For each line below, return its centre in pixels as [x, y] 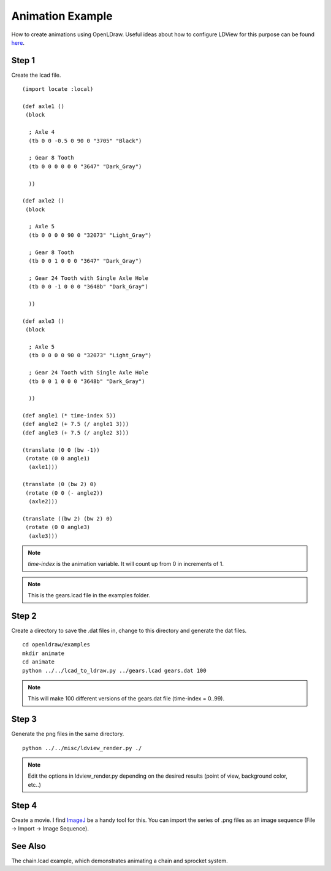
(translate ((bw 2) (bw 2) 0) [68, 518]
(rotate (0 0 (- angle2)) [64, 493]
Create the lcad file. [36, 75]
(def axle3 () [43, 321]
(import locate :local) [58, 89]
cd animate [39, 662]
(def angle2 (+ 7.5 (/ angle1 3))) [76, 424]
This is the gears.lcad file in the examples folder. [89, 595]
